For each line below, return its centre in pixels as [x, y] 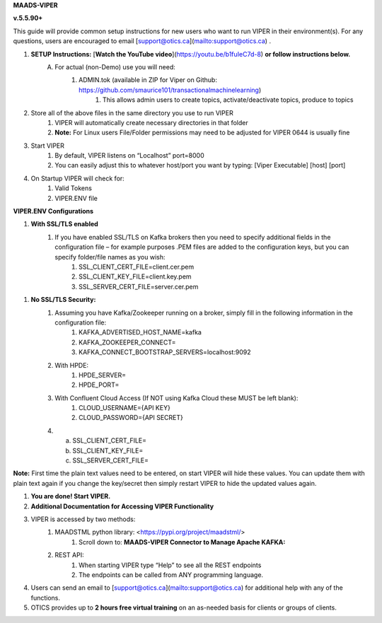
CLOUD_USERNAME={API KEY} [125, 408]
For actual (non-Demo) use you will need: [115, 66]
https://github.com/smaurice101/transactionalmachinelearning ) [170, 90]
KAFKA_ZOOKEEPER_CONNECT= [127, 342]
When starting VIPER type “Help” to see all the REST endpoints [170, 565]
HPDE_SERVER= [103, 375]
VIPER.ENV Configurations [53, 211]
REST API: [69, 555]
